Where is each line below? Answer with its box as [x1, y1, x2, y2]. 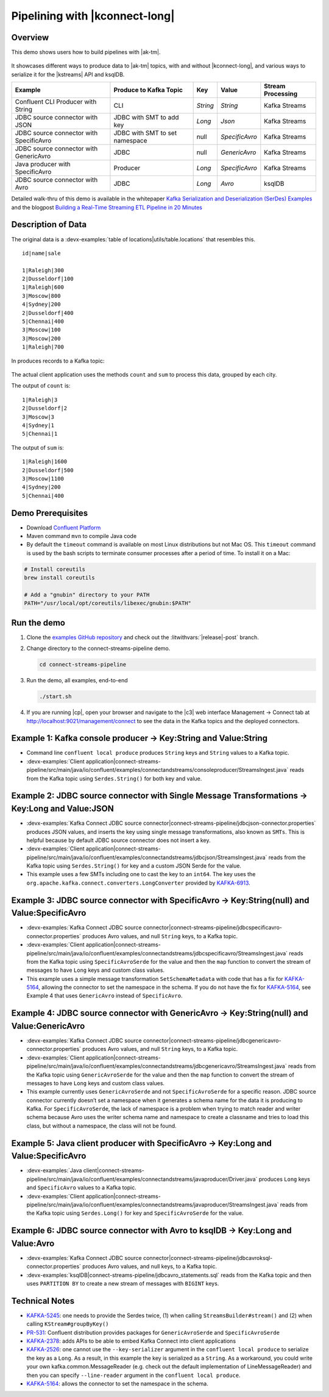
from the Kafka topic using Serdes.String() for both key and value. [26, 774, 202, 782]
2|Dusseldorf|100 [22, 275, 74, 283]
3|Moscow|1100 [22, 475, 64, 482]
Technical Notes [11, 1295, 75, 1306]
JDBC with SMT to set [113, 129, 177, 137]
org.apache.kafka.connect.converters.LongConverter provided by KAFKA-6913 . [26, 879, 251, 886]
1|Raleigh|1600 [22, 458, 68, 465]
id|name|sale [22, 250, 61, 256]
